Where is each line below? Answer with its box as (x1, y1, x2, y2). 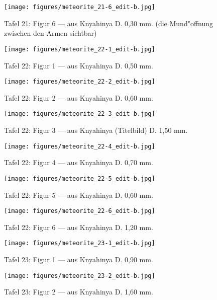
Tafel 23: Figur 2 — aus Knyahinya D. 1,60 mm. (4, 286, 153, 297)
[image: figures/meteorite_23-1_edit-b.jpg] (4, 240, 155, 247)
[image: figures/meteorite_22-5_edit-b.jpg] (4, 175, 155, 182)
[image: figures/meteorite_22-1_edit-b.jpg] (4, 45, 155, 53)
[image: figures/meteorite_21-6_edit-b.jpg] (4, 4, 155, 11)
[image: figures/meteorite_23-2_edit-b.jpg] (4, 272, 155, 279)
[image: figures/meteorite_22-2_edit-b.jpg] (4, 78, 155, 86)
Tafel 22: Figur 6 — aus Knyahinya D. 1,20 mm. (4, 221, 153, 232)
